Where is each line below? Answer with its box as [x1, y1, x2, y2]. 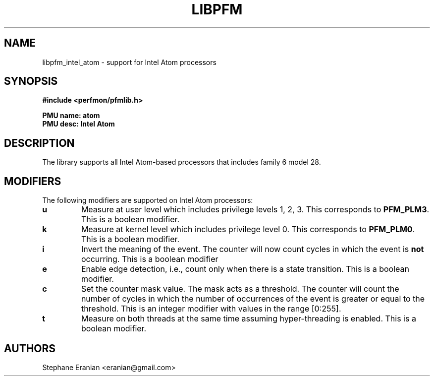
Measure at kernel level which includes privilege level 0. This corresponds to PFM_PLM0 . [81, 224, 415, 235]
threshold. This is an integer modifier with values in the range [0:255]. [81, 304, 341, 314]
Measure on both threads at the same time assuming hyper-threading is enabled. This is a [81, 314, 416, 324]
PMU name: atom [42, 111, 100, 120]
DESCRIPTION [4, 136, 75, 149]
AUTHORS [4, 342, 56, 355]
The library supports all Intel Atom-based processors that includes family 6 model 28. [42, 158, 321, 167]
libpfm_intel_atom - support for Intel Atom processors [42, 58, 217, 66]
